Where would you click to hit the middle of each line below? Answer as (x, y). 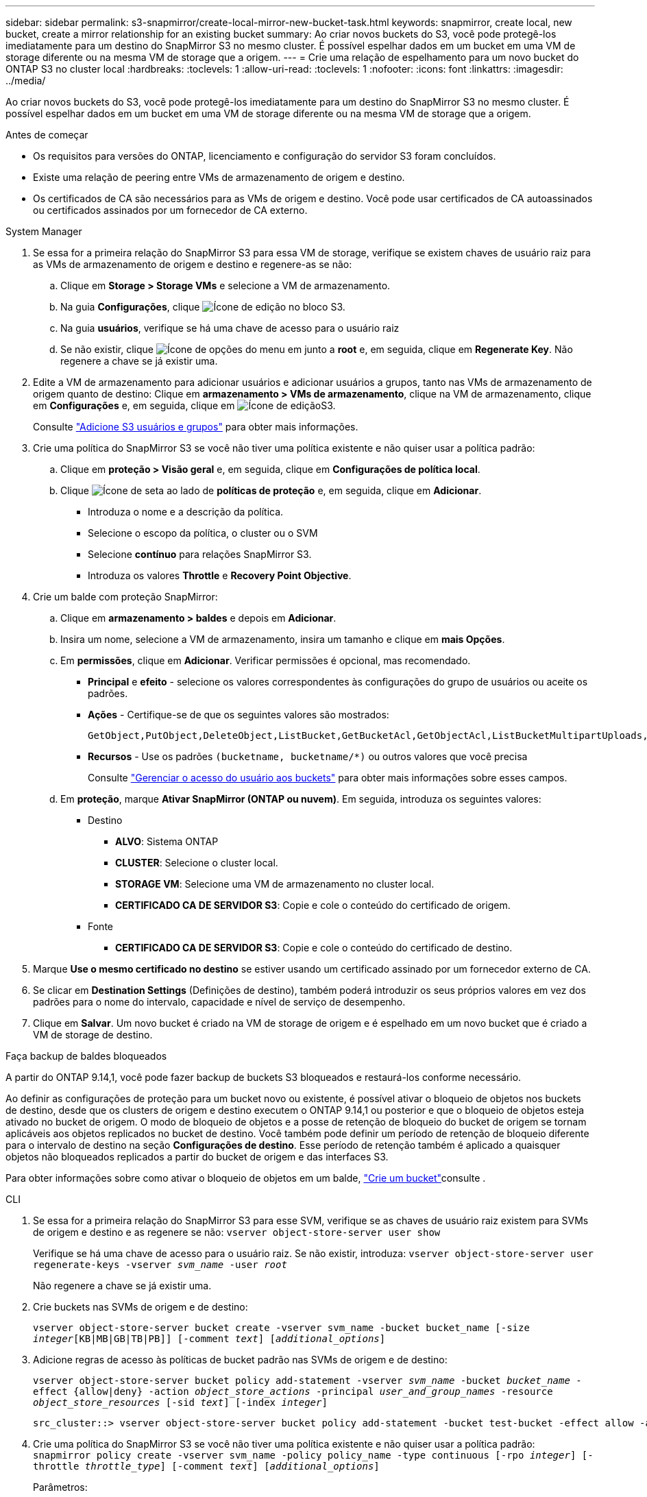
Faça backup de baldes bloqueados (86, 1056)
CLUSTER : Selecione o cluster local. (197, 863)
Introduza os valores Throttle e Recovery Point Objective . (220, 575)
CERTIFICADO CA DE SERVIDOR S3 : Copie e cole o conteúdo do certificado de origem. (313, 905)
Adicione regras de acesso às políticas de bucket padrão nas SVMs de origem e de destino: (240, 1360)
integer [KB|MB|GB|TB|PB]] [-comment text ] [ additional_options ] (209, 1339)
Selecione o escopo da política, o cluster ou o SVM (203, 533)
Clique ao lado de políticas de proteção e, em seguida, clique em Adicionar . (271, 490)
